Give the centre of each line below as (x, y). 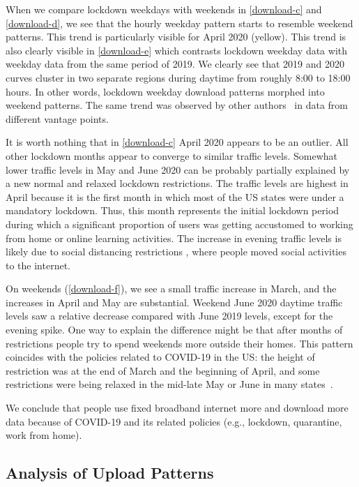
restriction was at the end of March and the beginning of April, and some (163, 370)
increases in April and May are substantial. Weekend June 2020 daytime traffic (174, 302)
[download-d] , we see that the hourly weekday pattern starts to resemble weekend (179, 23)
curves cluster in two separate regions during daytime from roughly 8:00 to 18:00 (178, 77)
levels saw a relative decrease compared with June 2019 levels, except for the (169, 316)
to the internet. (38, 265)
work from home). (44, 435)
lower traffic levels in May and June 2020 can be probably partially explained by (178, 169)
